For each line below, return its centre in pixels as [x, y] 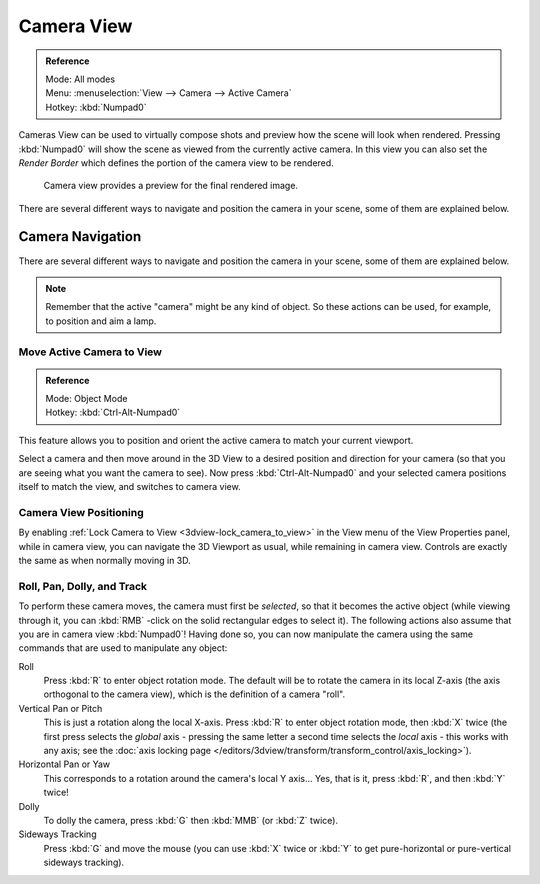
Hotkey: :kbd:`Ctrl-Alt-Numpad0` [113, 412]
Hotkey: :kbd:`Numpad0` [96, 107]
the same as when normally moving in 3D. [105, 560]
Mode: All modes [80, 79]
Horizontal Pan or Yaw [64, 764]
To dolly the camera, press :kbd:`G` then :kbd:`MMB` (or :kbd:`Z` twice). [191, 820]
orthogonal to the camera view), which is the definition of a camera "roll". [194, 694]
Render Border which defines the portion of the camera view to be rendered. [176, 162]
